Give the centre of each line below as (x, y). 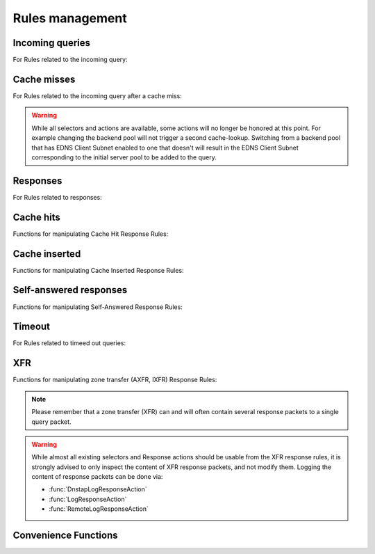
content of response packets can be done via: (97, 477)
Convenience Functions (65, 536)
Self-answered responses (70, 290)
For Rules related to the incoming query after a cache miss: (97, 96)
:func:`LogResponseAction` (88, 499)
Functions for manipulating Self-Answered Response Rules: (98, 307)
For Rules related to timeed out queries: (69, 343)
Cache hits (36, 217)
